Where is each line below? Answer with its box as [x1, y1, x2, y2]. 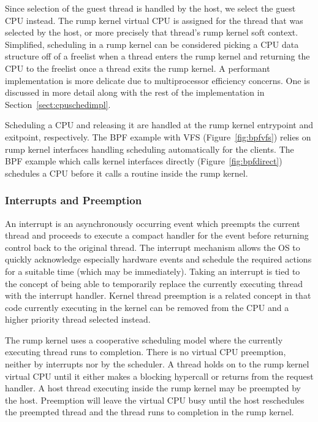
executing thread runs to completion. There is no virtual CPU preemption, [5, 345, 286, 358]
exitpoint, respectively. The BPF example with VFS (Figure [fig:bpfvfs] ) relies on [5, 130, 311, 143]
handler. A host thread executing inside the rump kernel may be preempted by [5, 382, 301, 394]
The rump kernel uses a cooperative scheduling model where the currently [5, 333, 283, 346]
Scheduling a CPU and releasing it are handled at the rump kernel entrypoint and [5, 118, 313, 131]
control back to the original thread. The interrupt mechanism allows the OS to [5, 240, 300, 253]
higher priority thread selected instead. [5, 313, 151, 326]
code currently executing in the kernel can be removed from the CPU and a [5, 301, 289, 313]
